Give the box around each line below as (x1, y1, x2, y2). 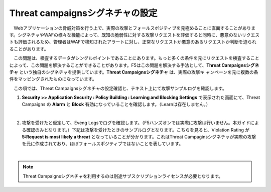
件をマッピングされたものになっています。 (9, 76, 97, 82)
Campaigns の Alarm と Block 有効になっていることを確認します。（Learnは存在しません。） (22, 101, 211, 107)
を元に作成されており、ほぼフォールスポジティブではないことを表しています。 (22, 140, 183, 147)
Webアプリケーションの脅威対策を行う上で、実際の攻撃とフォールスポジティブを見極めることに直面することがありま (13, 25, 256, 31)
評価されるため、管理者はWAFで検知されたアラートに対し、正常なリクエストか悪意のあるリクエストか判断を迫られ (18, 39, 256, 45)
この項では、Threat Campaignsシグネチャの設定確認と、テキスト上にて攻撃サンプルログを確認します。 (13, 85, 227, 91)
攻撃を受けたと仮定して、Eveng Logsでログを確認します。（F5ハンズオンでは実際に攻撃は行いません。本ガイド (22, 120, 250, 126)
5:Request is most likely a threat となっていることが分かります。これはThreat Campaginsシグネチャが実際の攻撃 (22, 134, 256, 140)
